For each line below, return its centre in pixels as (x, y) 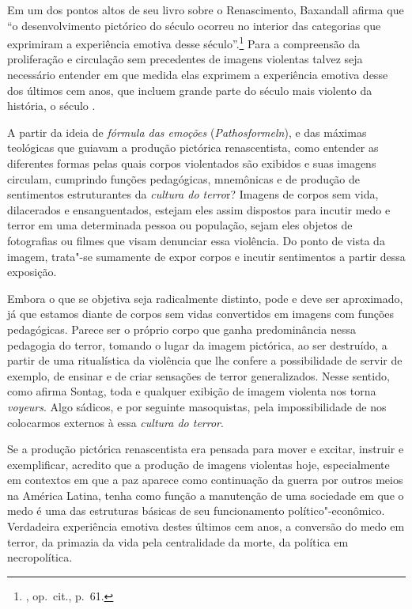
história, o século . (51, 106)
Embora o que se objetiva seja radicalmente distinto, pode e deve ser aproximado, (205, 298)
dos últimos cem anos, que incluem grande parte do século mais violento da (190, 90)
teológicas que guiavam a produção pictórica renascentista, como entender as (193, 148)
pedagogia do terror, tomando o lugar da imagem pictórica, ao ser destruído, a (197, 344)
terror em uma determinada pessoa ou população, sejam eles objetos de (180, 225)
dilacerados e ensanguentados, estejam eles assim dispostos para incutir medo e (199, 209)
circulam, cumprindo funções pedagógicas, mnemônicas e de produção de (184, 178)
